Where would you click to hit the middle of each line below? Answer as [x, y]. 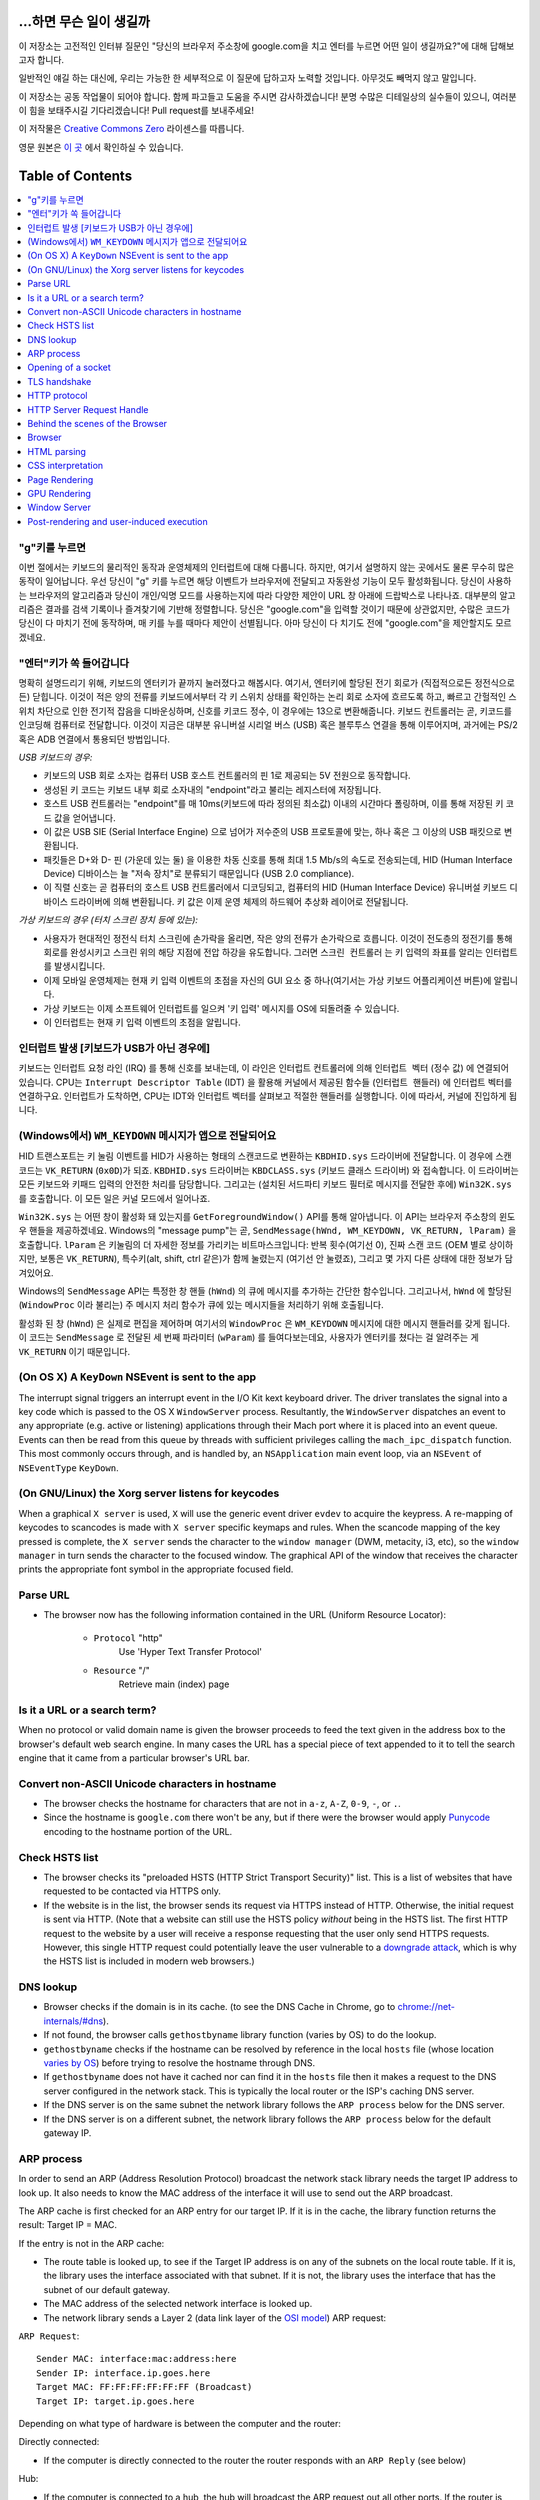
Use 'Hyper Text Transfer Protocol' [190, 1652]
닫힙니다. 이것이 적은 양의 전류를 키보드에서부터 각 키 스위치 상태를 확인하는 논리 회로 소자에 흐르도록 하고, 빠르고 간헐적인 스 [274, 697]
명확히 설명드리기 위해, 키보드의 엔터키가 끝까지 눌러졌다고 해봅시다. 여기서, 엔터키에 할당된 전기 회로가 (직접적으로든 [245, 682]
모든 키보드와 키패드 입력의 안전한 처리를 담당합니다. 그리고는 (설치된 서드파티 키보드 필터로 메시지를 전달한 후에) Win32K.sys [265, 1184]
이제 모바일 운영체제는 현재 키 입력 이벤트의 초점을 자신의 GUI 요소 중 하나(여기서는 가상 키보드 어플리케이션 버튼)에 [267, 980]
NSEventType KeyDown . [68, 1467]
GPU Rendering [59, 493]
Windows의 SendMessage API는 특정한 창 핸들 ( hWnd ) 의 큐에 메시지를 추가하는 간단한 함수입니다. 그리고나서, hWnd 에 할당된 [265, 1291]
